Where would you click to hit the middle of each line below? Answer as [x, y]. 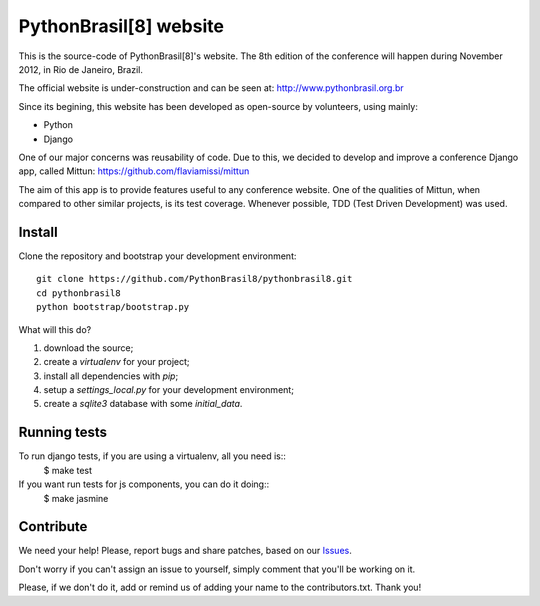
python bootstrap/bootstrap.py [113, 307]
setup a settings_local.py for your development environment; [169, 390]
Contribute [53, 526]
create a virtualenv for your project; [116, 362]
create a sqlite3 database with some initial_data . [143, 404]
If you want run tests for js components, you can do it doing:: [144, 484]
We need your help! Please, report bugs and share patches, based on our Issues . [185, 551]
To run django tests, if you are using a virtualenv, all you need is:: [152, 456]
